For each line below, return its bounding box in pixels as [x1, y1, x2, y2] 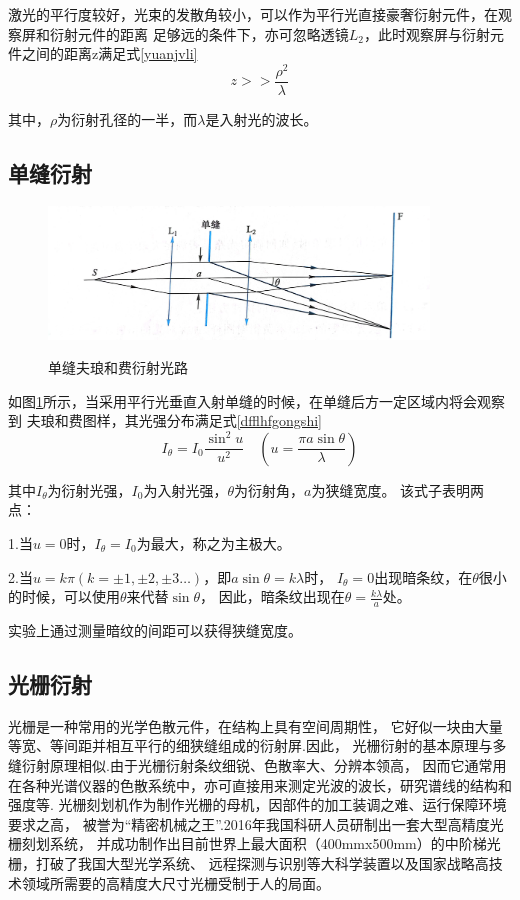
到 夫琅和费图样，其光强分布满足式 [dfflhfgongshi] [8, 410, 322, 431]
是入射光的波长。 [205, 108, 318, 129]
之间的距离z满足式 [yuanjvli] [21, 43, 198, 64]
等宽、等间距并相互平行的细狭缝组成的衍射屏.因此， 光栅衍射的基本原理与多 [8, 735, 507, 756]
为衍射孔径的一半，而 [57, 108, 198, 129]
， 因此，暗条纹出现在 [200, 586, 345, 607]
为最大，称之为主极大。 [136, 533, 291, 554]
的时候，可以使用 [8, 586, 120, 607]
